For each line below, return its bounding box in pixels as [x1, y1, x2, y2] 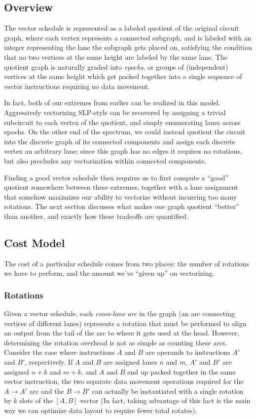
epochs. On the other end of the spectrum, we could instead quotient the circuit [4, 126, 246, 137]
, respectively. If [25, 357, 73, 367]
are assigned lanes [103, 357, 157, 367]
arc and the [29, 385, 64, 396]
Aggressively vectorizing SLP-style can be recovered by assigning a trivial [4, 107, 226, 117]
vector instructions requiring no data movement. [4, 81, 150, 91]
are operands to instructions [145, 347, 230, 357]
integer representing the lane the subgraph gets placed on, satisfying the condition [4, 42, 253, 52]
